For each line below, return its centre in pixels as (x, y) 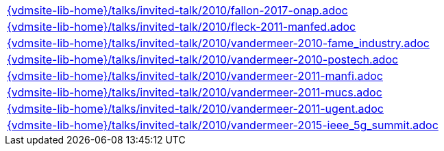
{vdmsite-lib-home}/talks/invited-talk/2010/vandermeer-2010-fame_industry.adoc (218, 43)
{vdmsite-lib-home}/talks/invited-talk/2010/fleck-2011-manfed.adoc (182, 27)
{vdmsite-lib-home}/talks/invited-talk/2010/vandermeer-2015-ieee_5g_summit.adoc (223, 125)
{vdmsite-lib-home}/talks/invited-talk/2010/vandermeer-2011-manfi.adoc (195, 76)
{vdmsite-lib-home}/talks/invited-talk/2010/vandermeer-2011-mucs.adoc (195, 92)
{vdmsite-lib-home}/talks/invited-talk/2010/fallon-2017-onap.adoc (177, 10)
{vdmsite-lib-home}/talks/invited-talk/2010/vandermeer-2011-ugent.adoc (196, 109)
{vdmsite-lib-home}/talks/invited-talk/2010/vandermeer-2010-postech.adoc (203, 59)
